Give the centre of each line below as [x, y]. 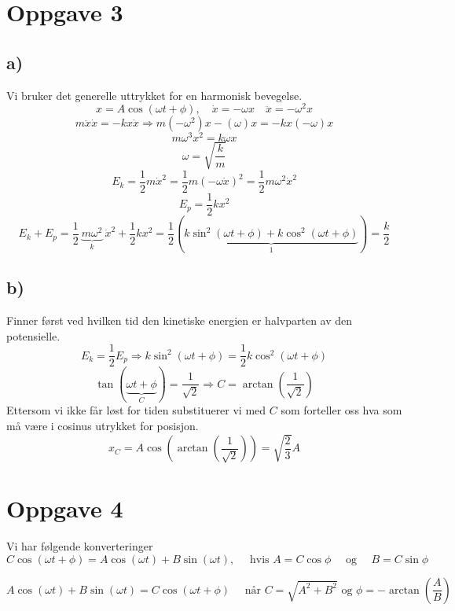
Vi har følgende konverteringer [80, 546]
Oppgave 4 [65, 508]
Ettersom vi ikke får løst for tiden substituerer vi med [136, 410]
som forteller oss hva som [341, 410]
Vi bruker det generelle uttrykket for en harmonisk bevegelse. [154, 95]
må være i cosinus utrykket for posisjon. [103, 425]
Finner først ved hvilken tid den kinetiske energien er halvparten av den [180, 320]
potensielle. [33, 335]
